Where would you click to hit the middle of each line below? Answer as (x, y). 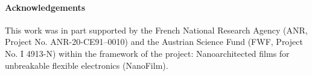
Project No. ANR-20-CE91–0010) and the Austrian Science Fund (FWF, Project (154, 42)
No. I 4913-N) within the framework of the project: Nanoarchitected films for (147, 53)
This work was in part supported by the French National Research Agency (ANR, (156, 30)
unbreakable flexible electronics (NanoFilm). (87, 65)
